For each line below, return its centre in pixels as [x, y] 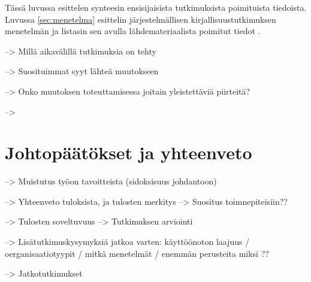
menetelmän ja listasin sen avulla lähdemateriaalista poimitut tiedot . [133, 31]
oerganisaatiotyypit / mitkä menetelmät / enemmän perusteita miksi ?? [137, 253]
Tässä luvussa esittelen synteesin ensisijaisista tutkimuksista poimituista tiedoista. [156, 7]
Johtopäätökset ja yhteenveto [129, 152]
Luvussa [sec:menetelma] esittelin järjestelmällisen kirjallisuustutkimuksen [141, 19]
